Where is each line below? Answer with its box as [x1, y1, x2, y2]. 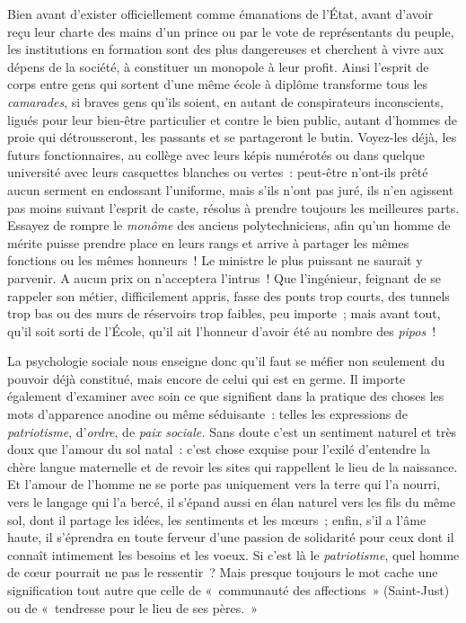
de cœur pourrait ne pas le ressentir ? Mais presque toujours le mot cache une [7, 563, 438, 582]
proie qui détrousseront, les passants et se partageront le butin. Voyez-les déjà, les [7, 128, 457, 147]
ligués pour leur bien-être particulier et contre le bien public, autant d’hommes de [7, 110, 457, 129]
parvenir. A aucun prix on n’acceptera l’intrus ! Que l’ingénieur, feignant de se [7, 268, 442, 287]
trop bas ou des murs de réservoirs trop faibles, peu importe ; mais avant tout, [7, 304, 441, 323]
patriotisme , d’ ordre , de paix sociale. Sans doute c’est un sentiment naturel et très [7, 422, 457, 441]
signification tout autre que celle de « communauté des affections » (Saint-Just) [7, 581, 450, 599]
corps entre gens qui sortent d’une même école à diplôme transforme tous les [7, 75, 428, 93]
